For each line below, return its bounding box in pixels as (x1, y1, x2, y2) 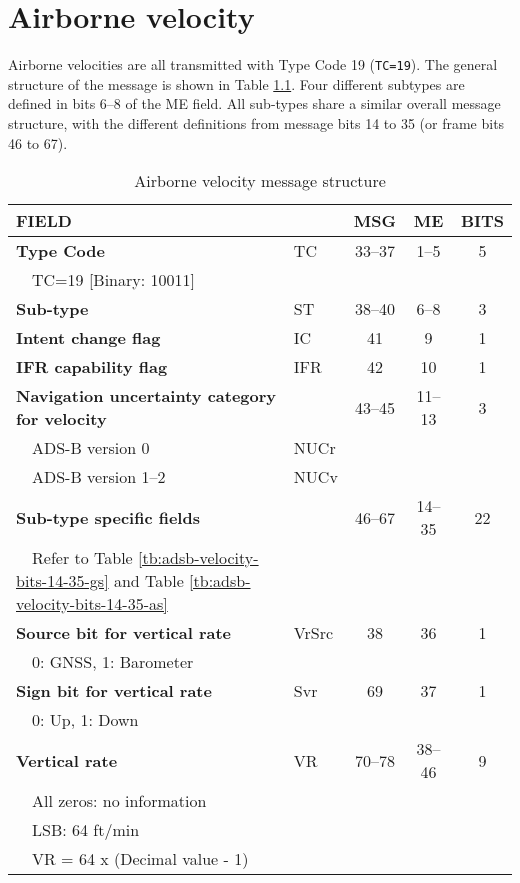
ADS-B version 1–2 (32, 465, 166, 489)
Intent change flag (16, 326, 161, 350)
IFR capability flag (16, 355, 168, 379)
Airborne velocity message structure (134, 169, 386, 193)
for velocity (16, 407, 107, 431)
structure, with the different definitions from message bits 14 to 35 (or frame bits (8, 112, 505, 133)
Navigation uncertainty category (16, 384, 277, 408)
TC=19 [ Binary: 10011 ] (32, 268, 195, 292)
